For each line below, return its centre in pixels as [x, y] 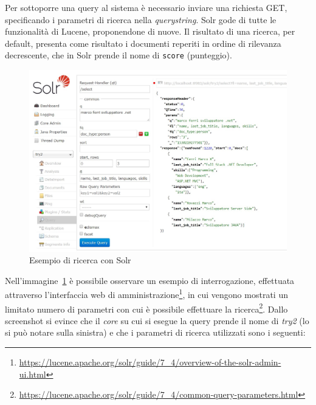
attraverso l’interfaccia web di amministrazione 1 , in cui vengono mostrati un [146, 293]
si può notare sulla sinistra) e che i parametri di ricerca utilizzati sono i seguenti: [155, 332]
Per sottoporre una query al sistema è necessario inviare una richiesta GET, [146, 7]
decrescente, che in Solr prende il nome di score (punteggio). [118, 55]
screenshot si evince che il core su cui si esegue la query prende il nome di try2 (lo [157, 320]
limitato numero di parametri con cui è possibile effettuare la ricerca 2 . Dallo [146, 308]
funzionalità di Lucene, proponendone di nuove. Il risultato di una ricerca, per [150, 31]
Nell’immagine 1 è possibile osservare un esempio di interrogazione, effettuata [150, 280]
